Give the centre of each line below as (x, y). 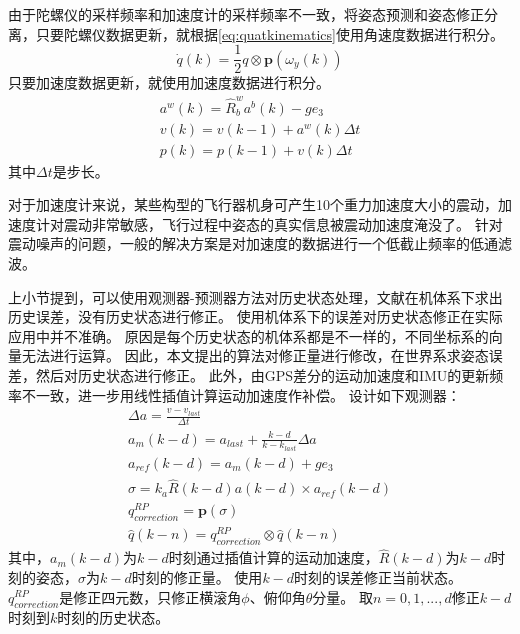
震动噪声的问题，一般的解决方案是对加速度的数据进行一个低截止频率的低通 (253, 243)
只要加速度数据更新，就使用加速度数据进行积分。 (169, 82)
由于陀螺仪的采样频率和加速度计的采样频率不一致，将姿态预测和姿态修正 (246, 14)
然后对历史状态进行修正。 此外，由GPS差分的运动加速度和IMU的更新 (262, 375)
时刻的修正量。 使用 (197, 576)
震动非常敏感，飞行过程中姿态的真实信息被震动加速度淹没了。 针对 (283, 223)
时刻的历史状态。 (113, 617)
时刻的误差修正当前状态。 (378, 576)
